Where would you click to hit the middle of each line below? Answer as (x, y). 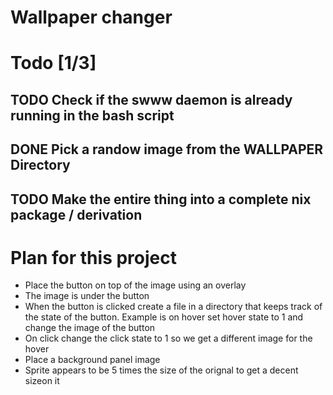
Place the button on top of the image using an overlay (135, 285)
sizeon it (42, 381)
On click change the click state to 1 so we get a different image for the (168, 338)
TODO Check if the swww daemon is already (151, 99)
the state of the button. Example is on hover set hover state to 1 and (164, 317)
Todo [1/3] (53, 63)
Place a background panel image (92, 360)
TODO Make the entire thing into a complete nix (161, 199)
